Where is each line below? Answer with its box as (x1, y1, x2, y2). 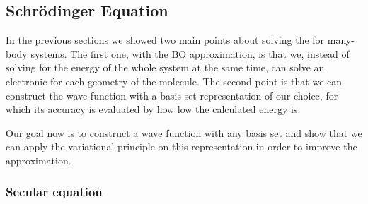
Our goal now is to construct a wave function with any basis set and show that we (6, 125, 362, 140)
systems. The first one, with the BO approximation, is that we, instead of (30, 46, 350, 61)
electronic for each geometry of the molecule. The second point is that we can (6, 73, 343, 88)
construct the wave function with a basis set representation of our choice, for (6, 88, 338, 102)
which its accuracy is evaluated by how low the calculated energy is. (6, 102, 301, 116)
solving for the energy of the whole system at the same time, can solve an (6, 60, 325, 75)
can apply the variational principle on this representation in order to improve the (6, 139, 357, 154)
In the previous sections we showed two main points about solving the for (6, 32, 325, 47)
